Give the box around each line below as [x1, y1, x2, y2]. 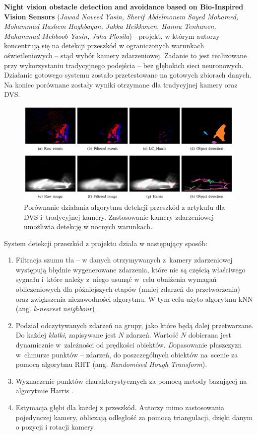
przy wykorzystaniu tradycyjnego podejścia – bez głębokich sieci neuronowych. [4, 60, 244, 70]
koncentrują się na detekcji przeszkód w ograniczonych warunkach [4, 40, 204, 51]
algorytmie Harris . [15, 385, 73, 396]
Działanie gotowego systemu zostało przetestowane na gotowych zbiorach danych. [4, 70, 252, 80]
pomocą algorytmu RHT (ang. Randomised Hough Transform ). [15, 359, 207, 369]
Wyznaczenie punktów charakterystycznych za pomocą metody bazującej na [15, 375, 247, 386]
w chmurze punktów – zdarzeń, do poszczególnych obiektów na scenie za [15, 349, 238, 359]
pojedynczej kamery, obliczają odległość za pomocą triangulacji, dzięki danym [15, 412, 253, 422]
